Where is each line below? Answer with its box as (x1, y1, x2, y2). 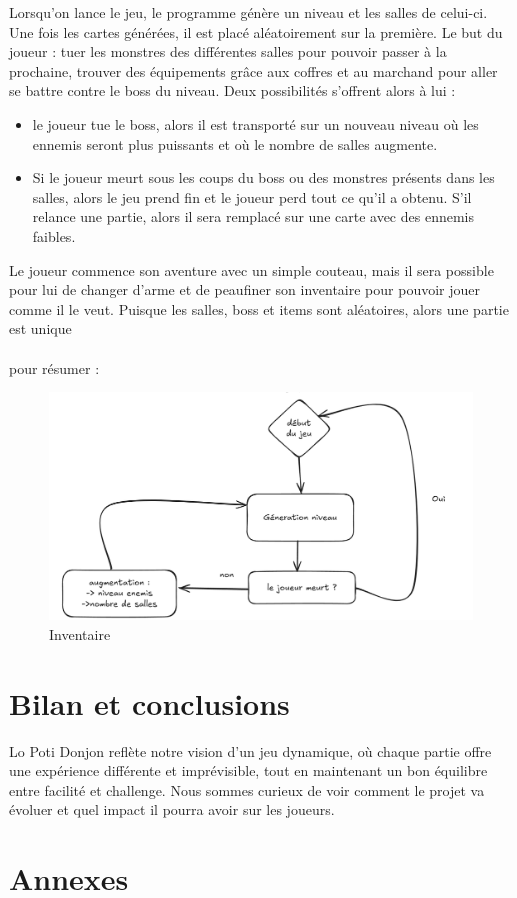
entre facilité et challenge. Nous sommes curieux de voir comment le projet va (9, 779, 485, 800)
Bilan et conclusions (9, 682, 290, 723)
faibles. (32, 225, 76, 246)
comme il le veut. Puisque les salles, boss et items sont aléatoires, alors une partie (9, 298, 509, 319)
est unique (9, 318, 72, 339)
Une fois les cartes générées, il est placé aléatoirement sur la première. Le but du (9, 21, 503, 42)
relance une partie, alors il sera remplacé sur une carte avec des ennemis (32, 206, 474, 227)
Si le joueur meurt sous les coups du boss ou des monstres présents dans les (32, 167, 495, 188)
